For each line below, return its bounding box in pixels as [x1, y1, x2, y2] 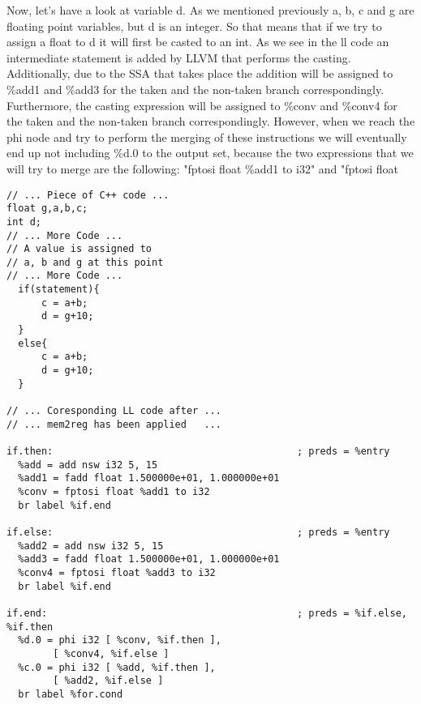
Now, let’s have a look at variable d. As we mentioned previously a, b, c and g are [6, 2, 415, 18]
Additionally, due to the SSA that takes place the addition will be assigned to [6, 65, 393, 82]
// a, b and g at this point [6, 256, 164, 268]
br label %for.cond [18, 688, 123, 700]
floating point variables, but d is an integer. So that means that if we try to [6, 17, 382, 34]
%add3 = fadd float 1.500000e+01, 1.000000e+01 [18, 553, 280, 565]
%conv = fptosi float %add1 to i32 [18, 485, 210, 497]
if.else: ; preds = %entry [6, 526, 390, 538]
